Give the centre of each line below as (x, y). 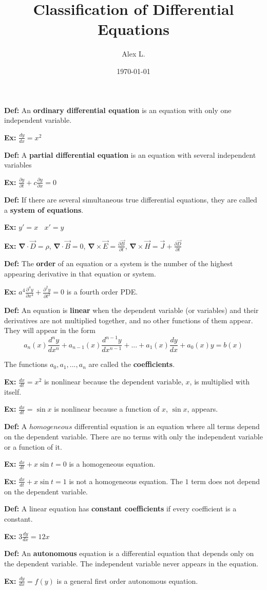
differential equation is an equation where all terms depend (167, 426)
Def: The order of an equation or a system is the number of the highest (119, 263)
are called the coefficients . (132, 364)
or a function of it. (33, 446)
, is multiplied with (220, 382)
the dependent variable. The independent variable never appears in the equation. (131, 563)
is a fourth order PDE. (102, 292)
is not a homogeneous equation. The (126, 481)
